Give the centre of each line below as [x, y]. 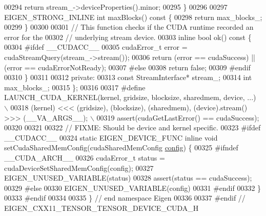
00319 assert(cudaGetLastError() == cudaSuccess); [178, 117]
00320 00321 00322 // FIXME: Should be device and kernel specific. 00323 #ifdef [132, 127]
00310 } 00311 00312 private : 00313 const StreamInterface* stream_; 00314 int [128, 77]
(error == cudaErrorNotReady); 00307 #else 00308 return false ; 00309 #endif [127, 67]
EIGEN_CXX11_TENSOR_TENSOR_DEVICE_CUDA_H [101, 208]
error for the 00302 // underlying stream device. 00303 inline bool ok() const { [128, 37]
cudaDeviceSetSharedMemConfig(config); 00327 [79, 168]
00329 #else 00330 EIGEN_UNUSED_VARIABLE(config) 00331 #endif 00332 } [133, 188]
